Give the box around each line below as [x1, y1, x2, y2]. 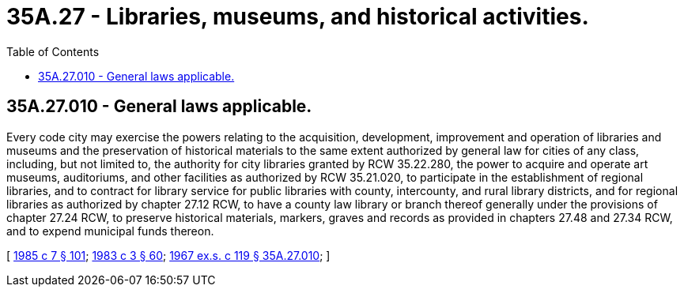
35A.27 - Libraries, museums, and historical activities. [6, 3, 589, 30]
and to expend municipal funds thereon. [6, 224, 214, 238]
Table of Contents [6, 44, 100, 58]
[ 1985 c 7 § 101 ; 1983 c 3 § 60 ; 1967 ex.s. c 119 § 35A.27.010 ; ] [6, 248, 331, 262]
